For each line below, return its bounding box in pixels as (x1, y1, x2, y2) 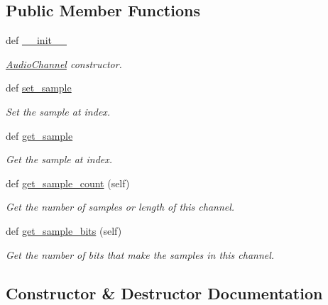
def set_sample (6, 80, 72, 95)
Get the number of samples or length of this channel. (6, 199, 235, 214)
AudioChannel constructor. (6, 56, 122, 71)
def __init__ (6, 33, 67, 48)
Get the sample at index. (6, 152, 113, 167)
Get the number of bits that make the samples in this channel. (6, 247, 275, 262)
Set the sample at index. (6, 104, 111, 118)
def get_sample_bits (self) (6, 223, 122, 238)
